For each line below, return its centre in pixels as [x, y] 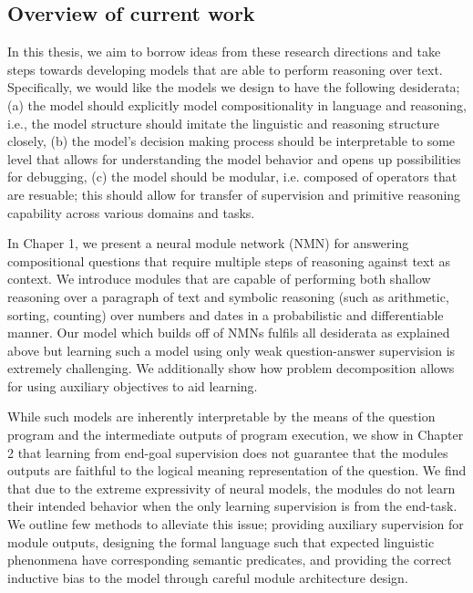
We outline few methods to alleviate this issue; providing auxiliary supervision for [236, 524]
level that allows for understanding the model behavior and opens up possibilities [234, 158]
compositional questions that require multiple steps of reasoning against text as [229, 260]
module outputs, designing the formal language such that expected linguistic [221, 541]
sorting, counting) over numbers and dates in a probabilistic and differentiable [226, 314]
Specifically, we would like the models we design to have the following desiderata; [234, 87]
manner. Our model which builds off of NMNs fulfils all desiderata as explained [229, 333]
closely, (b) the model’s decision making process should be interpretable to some [231, 141]
